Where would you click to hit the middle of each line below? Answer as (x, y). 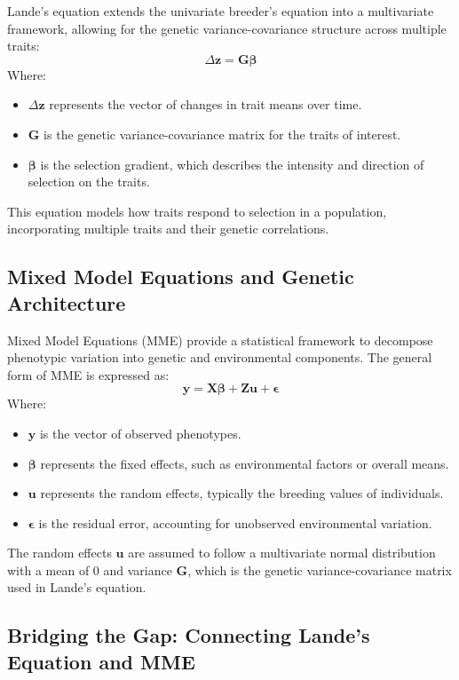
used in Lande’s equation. (77, 587)
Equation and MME (101, 661)
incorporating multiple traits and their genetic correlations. (168, 229)
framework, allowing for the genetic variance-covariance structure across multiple (227, 28)
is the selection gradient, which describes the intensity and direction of (232, 164)
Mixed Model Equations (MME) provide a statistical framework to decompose (220, 340)
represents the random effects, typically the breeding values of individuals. (242, 493)
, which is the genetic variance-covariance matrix (320, 569)
